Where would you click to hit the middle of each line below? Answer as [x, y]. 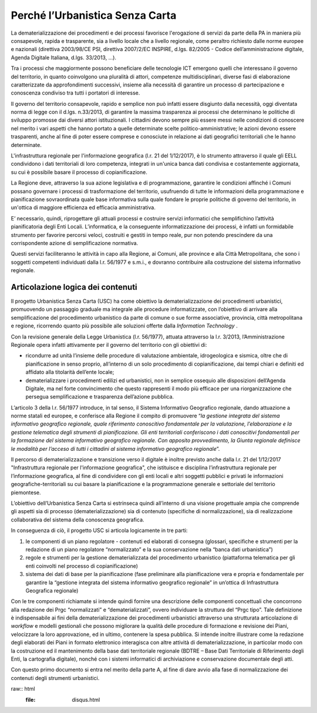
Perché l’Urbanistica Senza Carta [94, 15]
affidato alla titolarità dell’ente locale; [70, 372]
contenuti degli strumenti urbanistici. [55, 678]
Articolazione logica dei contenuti [74, 287]
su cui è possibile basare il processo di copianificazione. [79, 172]
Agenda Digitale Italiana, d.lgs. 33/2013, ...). [64, 57]
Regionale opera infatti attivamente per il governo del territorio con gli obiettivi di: [109, 344]
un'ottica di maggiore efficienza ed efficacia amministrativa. [83, 207]
